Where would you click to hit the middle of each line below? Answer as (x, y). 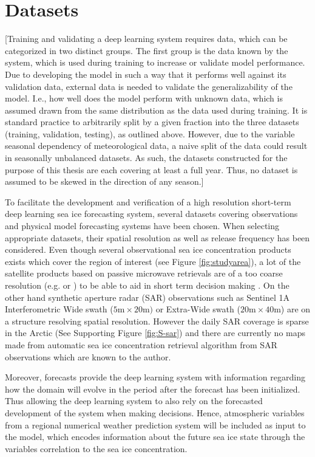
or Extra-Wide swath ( (198, 309)
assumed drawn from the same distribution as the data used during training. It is (156, 110)
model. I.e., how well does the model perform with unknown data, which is (144, 98)
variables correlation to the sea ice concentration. (96, 448)
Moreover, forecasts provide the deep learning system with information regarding (155, 377)
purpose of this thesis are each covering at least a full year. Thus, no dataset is (151, 169)
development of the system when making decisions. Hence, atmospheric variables (155, 412)
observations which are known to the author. (88, 356)
